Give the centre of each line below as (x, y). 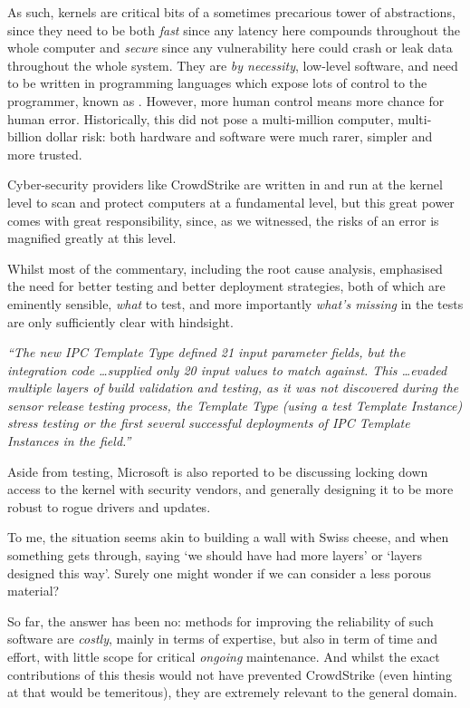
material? (34, 591)
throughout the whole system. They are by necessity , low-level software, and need (233, 65)
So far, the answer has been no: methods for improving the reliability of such (221, 621)
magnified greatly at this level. (92, 238)
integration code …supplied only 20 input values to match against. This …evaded (227, 369)
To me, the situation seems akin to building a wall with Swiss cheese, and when (228, 537)
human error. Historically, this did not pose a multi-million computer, (201, 118)
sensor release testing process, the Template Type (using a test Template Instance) (235, 405)
